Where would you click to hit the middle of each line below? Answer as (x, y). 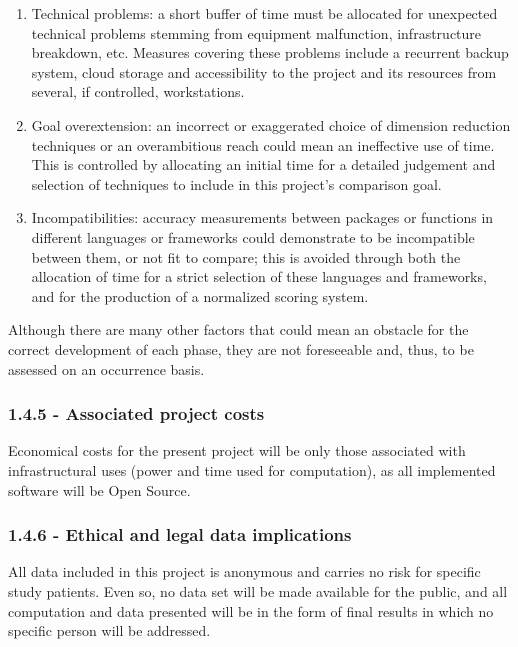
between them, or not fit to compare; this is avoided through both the (246, 256)
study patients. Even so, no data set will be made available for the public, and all (258, 590)
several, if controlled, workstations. (138, 91)
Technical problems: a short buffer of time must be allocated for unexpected (264, 13)
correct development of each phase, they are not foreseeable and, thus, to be (241, 348)
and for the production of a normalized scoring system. (200, 295)
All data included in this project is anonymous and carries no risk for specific (244, 571)
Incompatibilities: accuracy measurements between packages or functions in (262, 217)
